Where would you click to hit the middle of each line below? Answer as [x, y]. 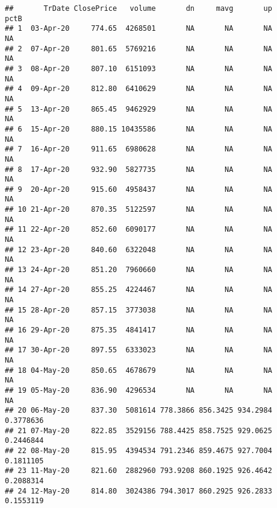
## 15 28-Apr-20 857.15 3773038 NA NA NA [138, 310]
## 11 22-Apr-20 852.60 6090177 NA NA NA [138, 230]
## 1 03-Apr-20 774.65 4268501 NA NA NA [138, 29]
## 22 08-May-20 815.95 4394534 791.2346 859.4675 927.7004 [138, 450]
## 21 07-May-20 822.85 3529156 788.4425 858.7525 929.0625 [138, 430]
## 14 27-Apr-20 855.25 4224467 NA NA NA [138, 290]
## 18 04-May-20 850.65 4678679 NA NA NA [138, 370]
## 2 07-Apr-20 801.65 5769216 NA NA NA [138, 49]
